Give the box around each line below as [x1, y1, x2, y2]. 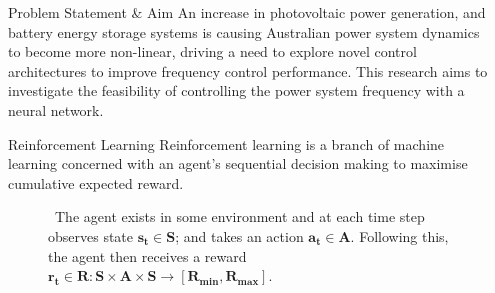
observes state [48, 225, 134, 246]
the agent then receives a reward [48, 245, 247, 266]
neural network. [8, 99, 104, 120]
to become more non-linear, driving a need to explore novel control [8, 41, 417, 62]
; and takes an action [175, 225, 304, 246]
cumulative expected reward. [8, 172, 184, 193]
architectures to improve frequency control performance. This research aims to [8, 60, 488, 81]
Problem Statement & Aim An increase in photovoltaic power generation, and [8, 2, 486, 22]
